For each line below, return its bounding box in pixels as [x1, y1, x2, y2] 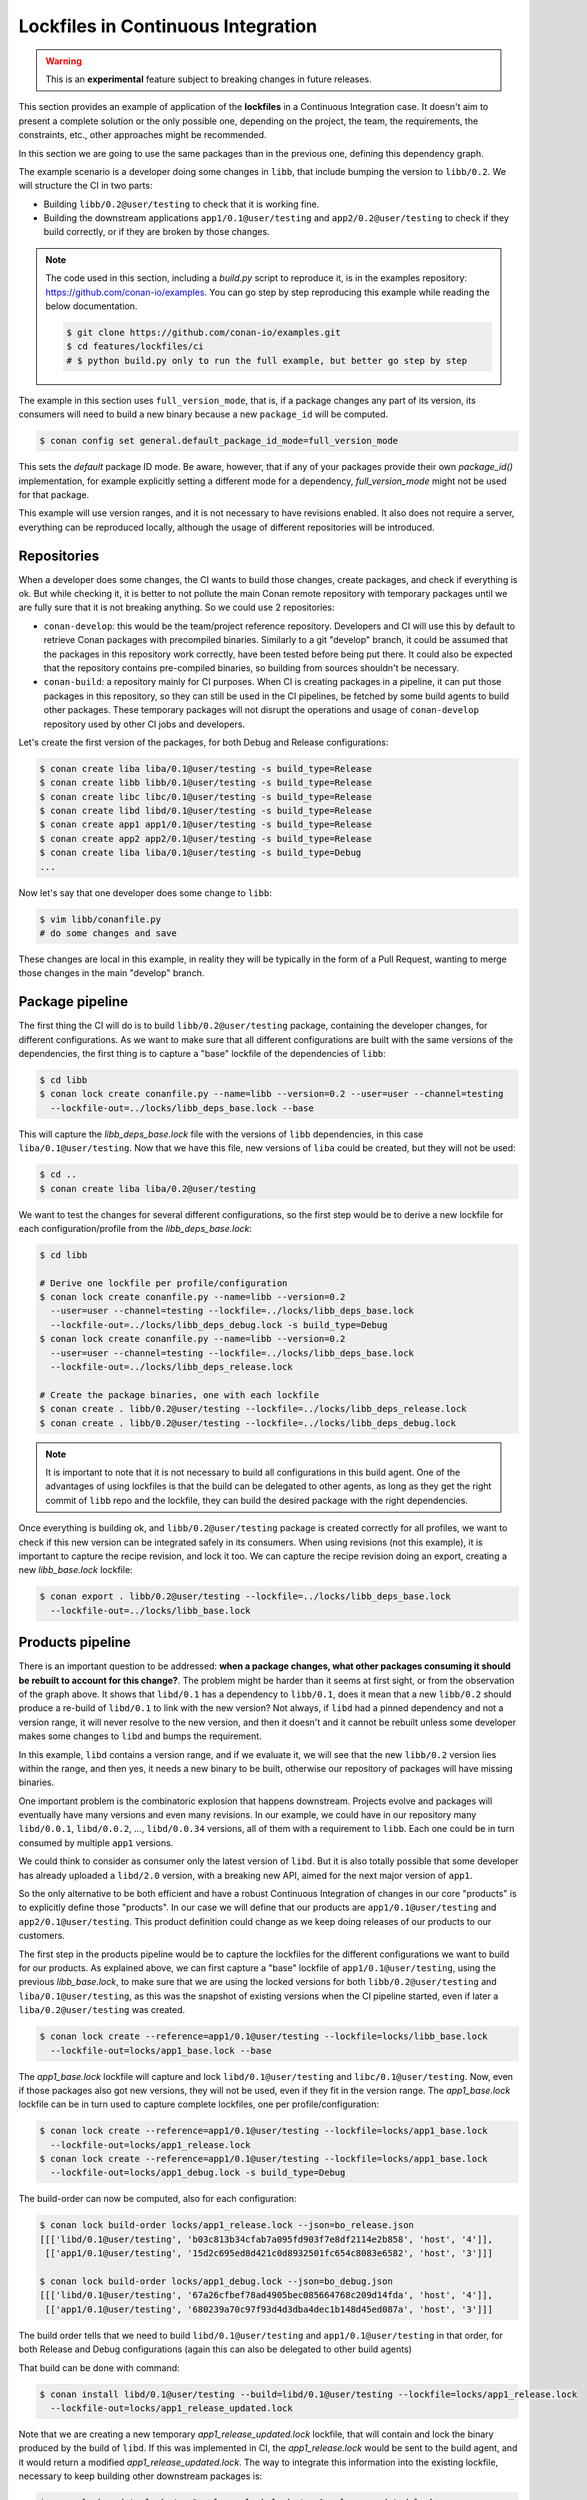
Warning [45, 55, 82, 67]
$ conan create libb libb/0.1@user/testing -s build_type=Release [39, 777, 372, 789]
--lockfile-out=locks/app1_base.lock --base [50, 2045, 272, 2056]
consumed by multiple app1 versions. [18, 1836, 174, 1849]
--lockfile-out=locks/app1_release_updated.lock [50, 2402, 294, 2414]
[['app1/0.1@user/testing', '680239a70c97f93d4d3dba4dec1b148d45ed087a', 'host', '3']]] [45, 2303, 494, 2315]
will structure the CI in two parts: [18, 180, 153, 192]
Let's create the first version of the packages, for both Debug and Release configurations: [18, 736, 389, 748]
